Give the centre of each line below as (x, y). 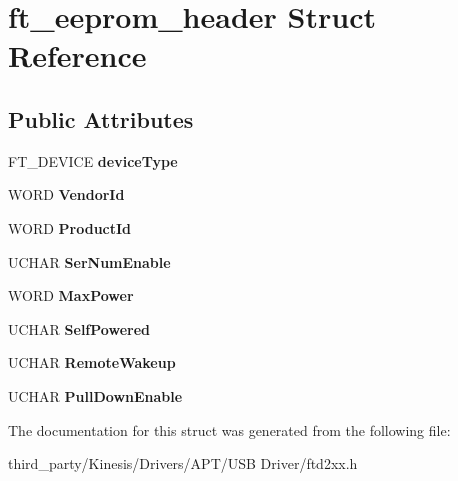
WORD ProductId (70, 227)
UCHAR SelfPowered (79, 328)
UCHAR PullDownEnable (95, 395)
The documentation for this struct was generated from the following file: (229, 429)
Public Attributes (101, 118)
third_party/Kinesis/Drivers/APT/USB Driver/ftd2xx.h (183, 463)
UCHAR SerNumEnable (89, 261)
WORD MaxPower (71, 295)
